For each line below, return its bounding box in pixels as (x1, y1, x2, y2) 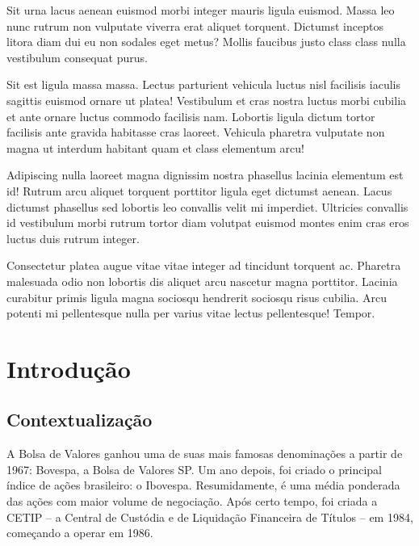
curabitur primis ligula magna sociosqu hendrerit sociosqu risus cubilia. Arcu (6, 288, 388, 305)
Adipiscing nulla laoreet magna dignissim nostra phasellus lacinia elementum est (6, 166, 404, 183)
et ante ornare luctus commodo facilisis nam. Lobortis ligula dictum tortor (6, 107, 375, 124)
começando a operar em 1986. (6, 524, 153, 541)
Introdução (6, 351, 131, 384)
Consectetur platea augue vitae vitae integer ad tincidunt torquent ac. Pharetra (6, 257, 401, 274)
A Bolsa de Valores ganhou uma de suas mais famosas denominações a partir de (6, 445, 403, 462)
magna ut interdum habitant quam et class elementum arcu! (6, 139, 304, 156)
